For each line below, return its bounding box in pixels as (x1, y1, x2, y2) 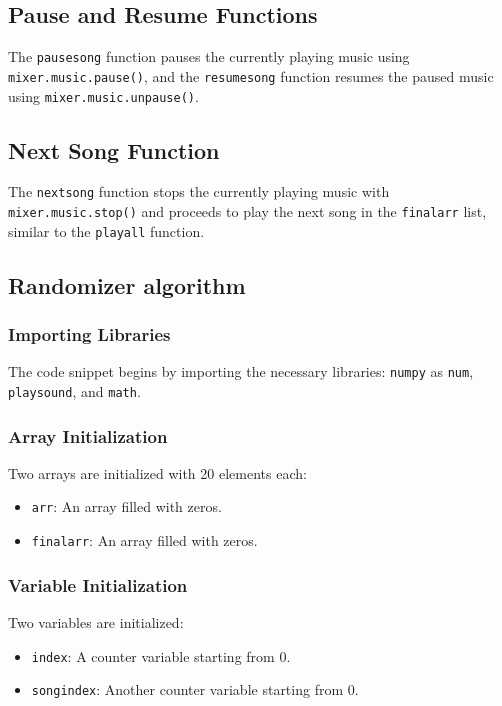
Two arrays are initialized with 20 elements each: (8, 462, 307, 483)
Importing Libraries (8, 322, 171, 347)
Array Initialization (8, 423, 168, 448)
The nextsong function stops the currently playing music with (8, 181, 390, 202)
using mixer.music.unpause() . (8, 85, 199, 106)
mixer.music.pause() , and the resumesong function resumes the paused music (8, 65, 494, 86)
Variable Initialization (8, 572, 188, 597)
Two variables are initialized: (8, 612, 184, 632)
